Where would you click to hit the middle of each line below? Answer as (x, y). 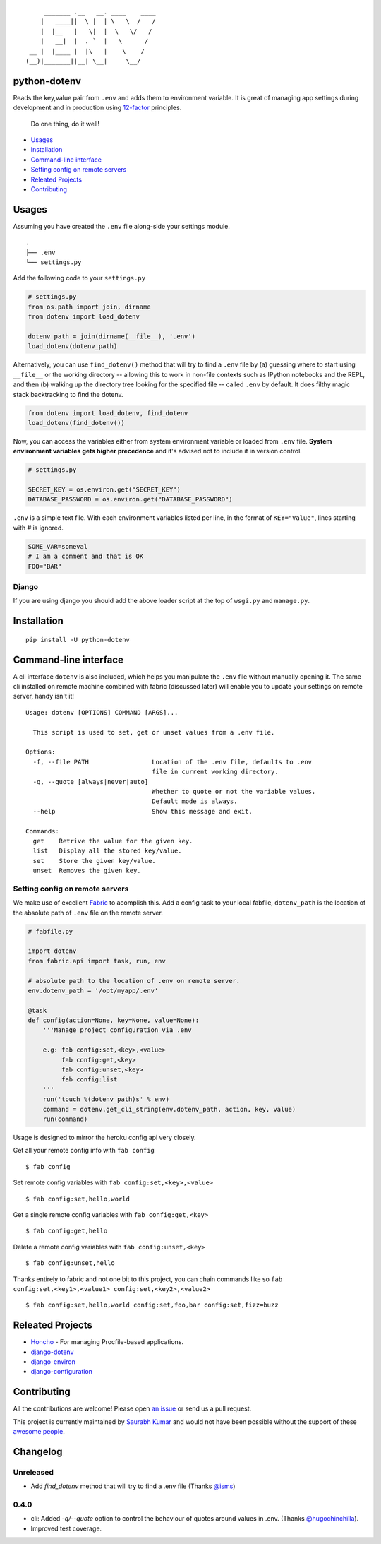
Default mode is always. (195, 801)
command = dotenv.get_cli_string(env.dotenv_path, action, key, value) (169, 1109)
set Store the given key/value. (95, 861)
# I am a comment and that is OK (86, 557)
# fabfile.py (50, 931)
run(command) (65, 1119)
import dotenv (52, 951)
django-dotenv (52, 1352)
